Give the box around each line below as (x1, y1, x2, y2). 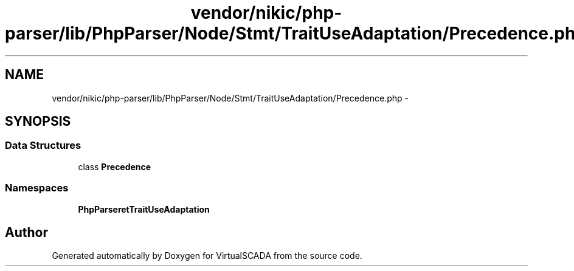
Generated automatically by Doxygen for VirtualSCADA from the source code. (52, 250, 362, 261)
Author (5, 224, 48, 240)
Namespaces (5, 182, 69, 194)
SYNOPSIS (5, 114, 71, 129)
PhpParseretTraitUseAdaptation (78, 204, 210, 214)
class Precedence (78, 161, 151, 172)
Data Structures (5, 139, 81, 152)
